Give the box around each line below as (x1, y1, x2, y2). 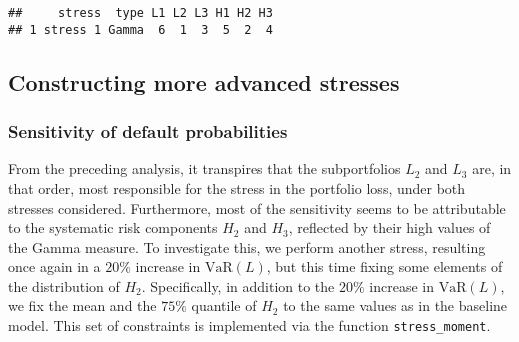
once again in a (8, 256, 101, 277)
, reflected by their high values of (288, 217, 491, 238)
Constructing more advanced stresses (8, 66, 400, 97)
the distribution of (8, 275, 120, 296)
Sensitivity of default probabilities (8, 119, 288, 144)
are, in (472, 158, 512, 179)
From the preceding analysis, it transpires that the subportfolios (8, 158, 401, 179)
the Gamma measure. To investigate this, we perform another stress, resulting (8, 236, 486, 257)
